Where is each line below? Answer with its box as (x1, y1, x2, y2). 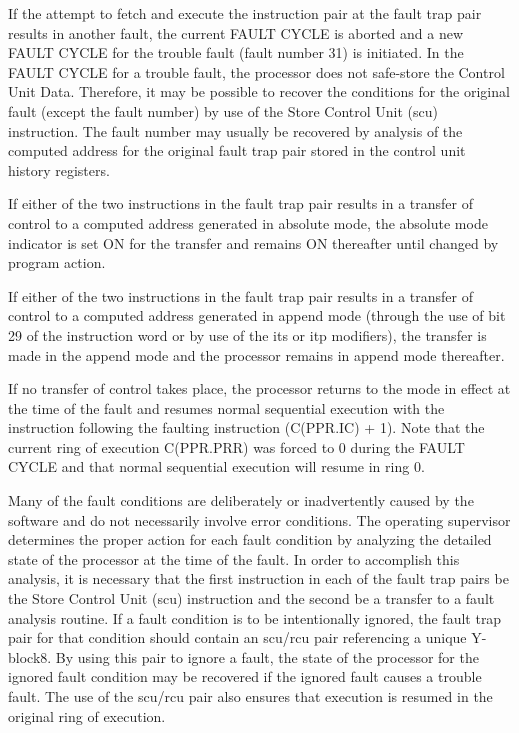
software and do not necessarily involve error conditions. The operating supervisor (8, 509, 511, 530)
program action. (8, 252, 106, 273)
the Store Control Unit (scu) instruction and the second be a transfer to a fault (8, 588, 495, 609)
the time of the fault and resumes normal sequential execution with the (8, 397, 445, 418)
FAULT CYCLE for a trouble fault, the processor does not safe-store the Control (8, 61, 505, 82)
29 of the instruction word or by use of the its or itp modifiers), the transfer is (8, 324, 487, 345)
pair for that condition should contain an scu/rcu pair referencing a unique (8, 627, 467, 648)
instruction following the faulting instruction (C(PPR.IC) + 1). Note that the (8, 417, 485, 438)
